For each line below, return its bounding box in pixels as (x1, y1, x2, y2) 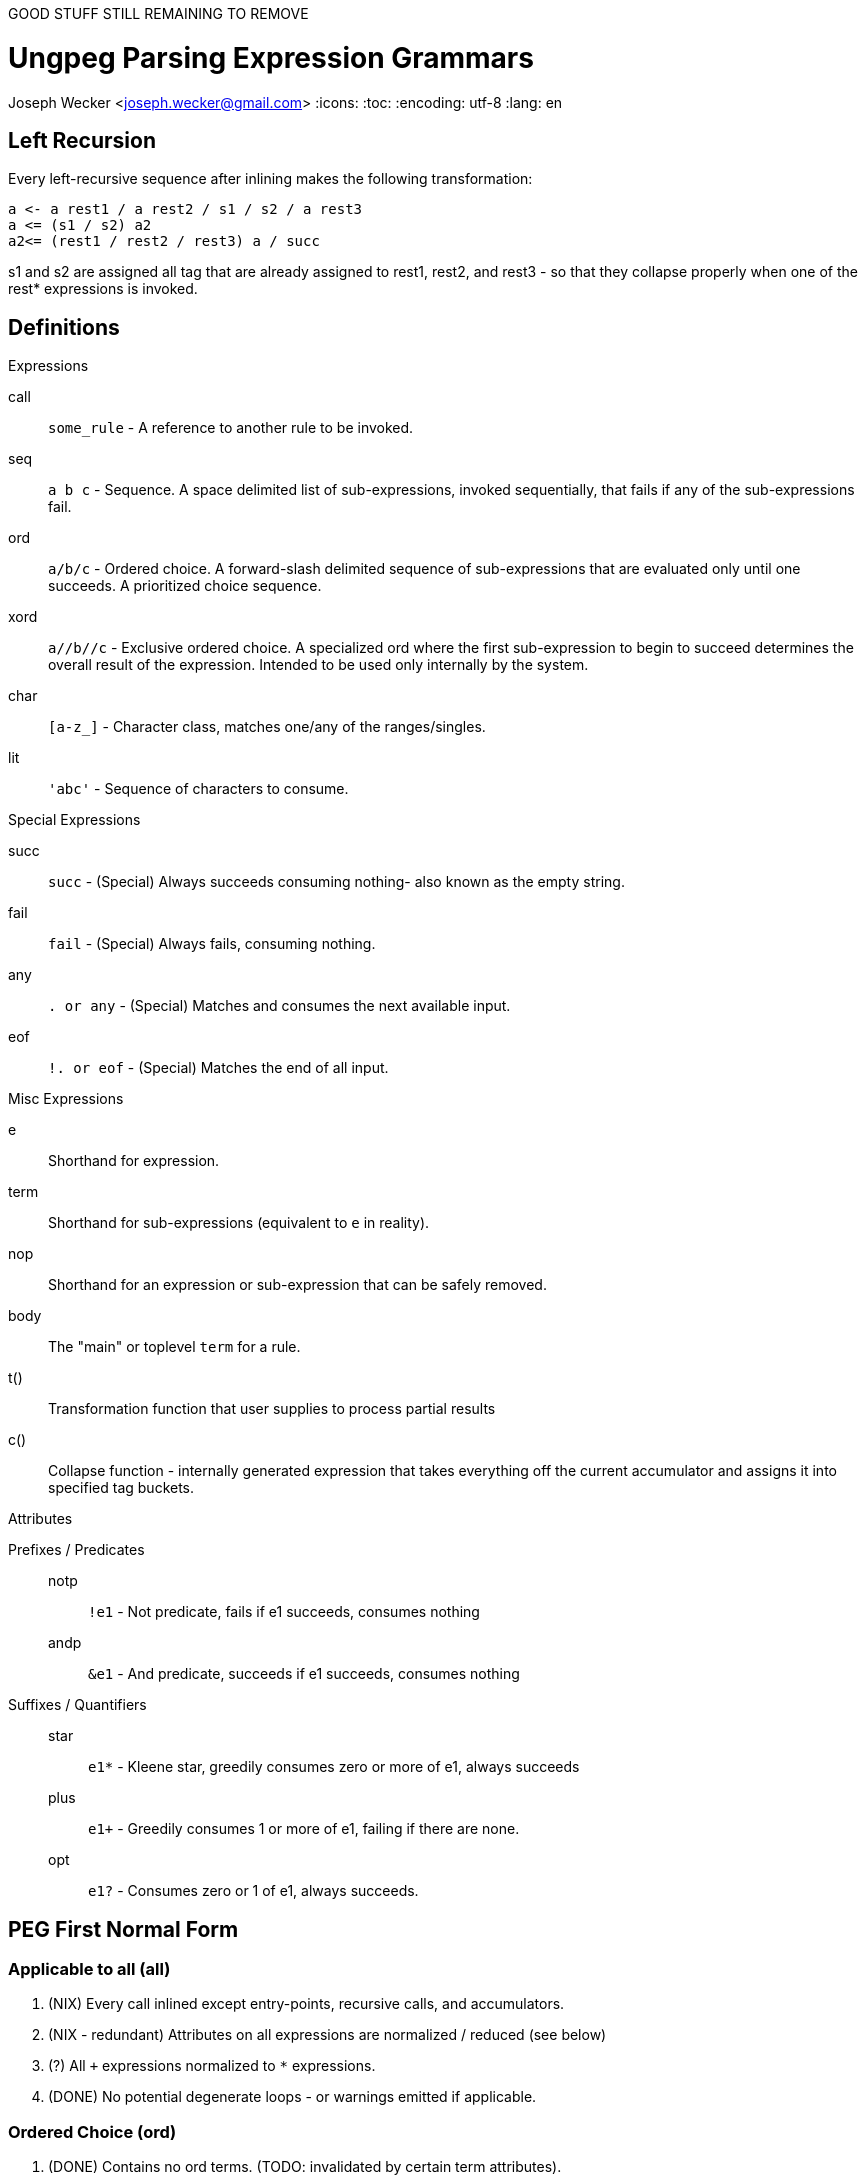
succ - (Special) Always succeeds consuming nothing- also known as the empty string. (48, 873, 625, 891)
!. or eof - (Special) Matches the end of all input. (48, 1059, 389, 1077)
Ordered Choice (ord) (8, 2121, 177, 2142)
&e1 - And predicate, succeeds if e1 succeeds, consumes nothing (88, 1665, 520, 1683)
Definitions (8, 314, 120, 340)
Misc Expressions (8, 1090, 124, 1108)
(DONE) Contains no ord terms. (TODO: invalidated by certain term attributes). (48, 2158, 562, 2176)
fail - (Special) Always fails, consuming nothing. (48, 935, 376, 953)
